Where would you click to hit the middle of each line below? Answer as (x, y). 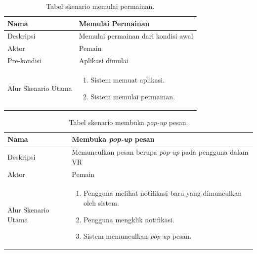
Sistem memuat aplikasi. (128, 79)
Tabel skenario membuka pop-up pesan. (128, 122)
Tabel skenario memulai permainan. (100, 6)
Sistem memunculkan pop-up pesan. (138, 236)
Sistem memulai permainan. (133, 96)
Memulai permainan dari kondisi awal (136, 36)
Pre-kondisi (24, 61)
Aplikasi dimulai (104, 61)
